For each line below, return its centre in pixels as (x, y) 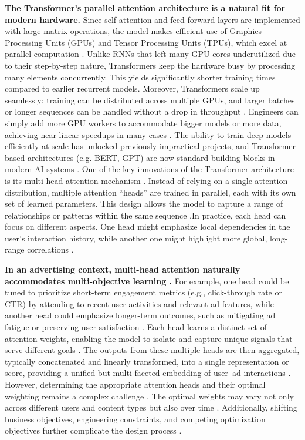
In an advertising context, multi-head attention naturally (123, 269)
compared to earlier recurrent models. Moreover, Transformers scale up (132, 88)
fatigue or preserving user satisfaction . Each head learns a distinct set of (136, 327)
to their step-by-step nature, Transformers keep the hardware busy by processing (150, 65)
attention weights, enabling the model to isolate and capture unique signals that (149, 338)
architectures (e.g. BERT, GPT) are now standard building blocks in (151, 157)
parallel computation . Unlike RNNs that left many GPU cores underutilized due (150, 54)
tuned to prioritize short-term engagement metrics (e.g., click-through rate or (143, 292)
